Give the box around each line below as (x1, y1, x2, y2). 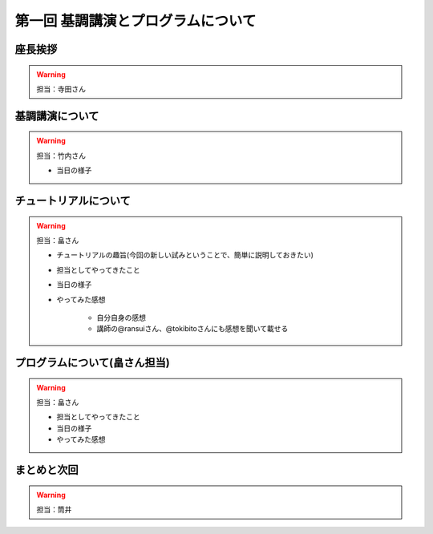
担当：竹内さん (36, 151, 86, 160)
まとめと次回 (14, 463, 79, 477)
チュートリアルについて (14, 193, 132, 208)
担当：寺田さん (36, 84, 86, 94)
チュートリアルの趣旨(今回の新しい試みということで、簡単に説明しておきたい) (56, 250, 314, 260)
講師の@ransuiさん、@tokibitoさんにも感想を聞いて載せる (96, 324, 289, 334)
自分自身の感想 (96, 313, 146, 322)
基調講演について (14, 109, 99, 123)
